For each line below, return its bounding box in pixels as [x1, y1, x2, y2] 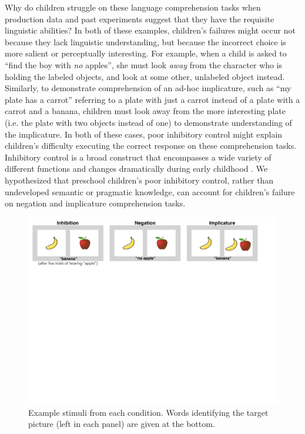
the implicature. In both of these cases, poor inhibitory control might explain [5, 128, 283, 140]
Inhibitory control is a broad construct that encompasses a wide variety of [5, 151, 272, 163]
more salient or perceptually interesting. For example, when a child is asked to [5, 47, 287, 59]
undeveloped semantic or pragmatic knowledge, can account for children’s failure [5, 185, 295, 198]
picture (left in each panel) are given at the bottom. [28, 418, 215, 430]
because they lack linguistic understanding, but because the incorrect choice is [5, 35, 286, 48]
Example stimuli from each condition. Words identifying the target [28, 406, 269, 418]
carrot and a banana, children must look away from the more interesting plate [5, 105, 286, 117]
